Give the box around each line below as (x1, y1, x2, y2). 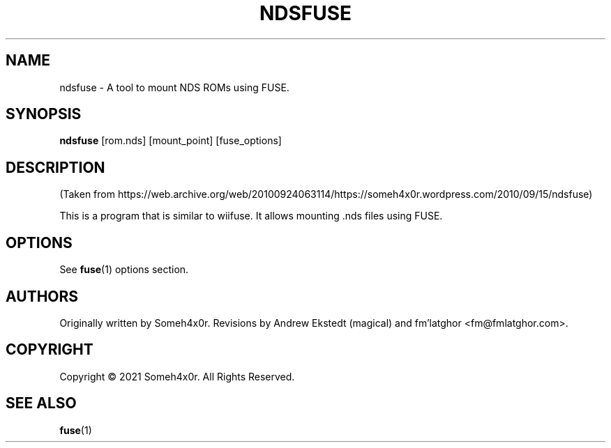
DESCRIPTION (6, 158, 105, 176)
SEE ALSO (6, 394, 77, 412)
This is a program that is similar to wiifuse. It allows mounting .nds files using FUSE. (59, 210, 443, 222)
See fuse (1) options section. (59, 263, 189, 276)
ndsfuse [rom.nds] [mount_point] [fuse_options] (59, 134, 282, 147)
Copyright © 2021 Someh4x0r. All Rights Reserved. (59, 370, 295, 383)
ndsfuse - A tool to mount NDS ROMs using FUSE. (59, 81, 289, 93)
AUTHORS (6, 287, 79, 305)
